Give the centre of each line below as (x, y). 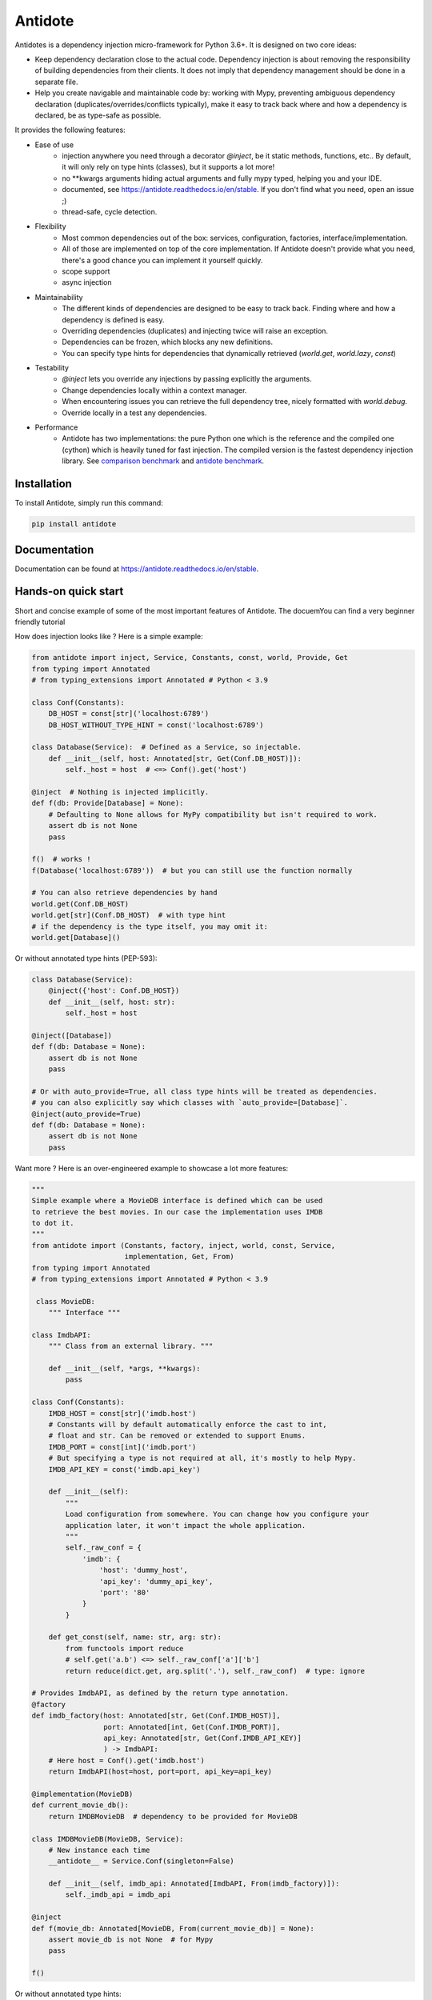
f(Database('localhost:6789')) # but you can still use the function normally (192, 870)
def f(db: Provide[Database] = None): (108, 803)
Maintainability (59, 297)
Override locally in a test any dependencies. (134, 413)
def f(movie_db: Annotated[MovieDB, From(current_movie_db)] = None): (173, 1928)
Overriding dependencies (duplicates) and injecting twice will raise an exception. (195, 330)
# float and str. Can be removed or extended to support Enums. (177, 1436)
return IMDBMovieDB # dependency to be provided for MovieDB (173, 1816)
